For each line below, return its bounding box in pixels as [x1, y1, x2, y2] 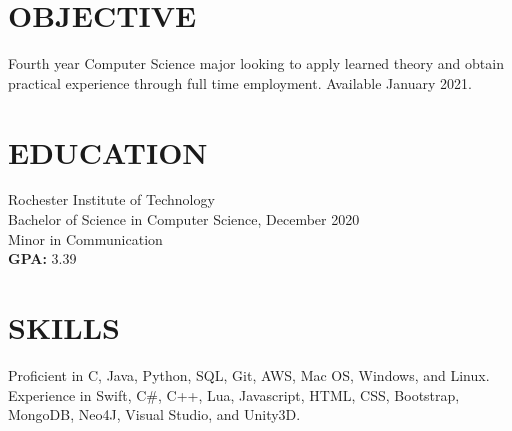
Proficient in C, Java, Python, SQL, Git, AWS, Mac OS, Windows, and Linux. [8, 364, 490, 385]
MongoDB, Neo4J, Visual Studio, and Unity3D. [8, 404, 301, 425]
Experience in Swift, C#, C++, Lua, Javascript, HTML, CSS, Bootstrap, [8, 384, 460, 405]
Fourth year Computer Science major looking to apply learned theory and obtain [8, 53, 504, 74]
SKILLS [8, 307, 120, 347]
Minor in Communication [8, 228, 163, 249]
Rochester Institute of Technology [8, 189, 215, 210]
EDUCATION [8, 131, 208, 172]
